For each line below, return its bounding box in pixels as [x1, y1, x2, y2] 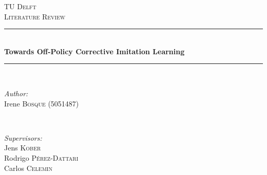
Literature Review [4, 11, 66, 21]
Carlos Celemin [4, 162, 52, 173]
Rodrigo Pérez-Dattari [4, 152, 79, 163]
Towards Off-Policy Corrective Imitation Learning [4, 46, 185, 56]
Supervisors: [4, 132, 42, 143]
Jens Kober [4, 142, 41, 153]
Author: [4, 87, 28, 98]
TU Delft [4, 1, 36, 11]
